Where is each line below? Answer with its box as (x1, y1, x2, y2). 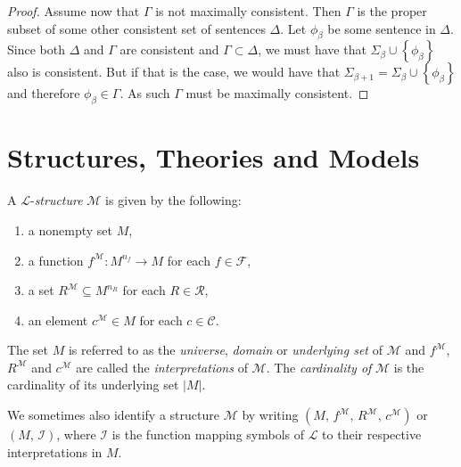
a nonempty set (28, 220, 112, 239)
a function (28, 250, 84, 269)
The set (7, 340, 48, 359)
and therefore (7, 84, 80, 102)
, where (56, 425, 96, 444)
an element (28, 310, 88, 329)
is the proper (357, 2, 427, 20)
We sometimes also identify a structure (7, 406, 219, 424)
